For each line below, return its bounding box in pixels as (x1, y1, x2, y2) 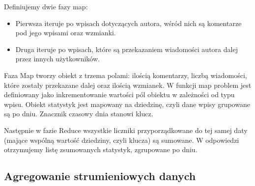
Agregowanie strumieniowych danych (4, 168, 196, 184)
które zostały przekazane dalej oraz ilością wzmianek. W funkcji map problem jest (4, 80, 252, 90)
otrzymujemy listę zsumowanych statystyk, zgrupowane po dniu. (4, 144, 198, 155)
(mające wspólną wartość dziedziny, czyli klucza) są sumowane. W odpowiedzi (4, 134, 239, 145)
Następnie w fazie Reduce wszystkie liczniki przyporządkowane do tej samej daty (4, 125, 248, 135)
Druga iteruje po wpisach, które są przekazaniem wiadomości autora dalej (15, 44, 238, 54)
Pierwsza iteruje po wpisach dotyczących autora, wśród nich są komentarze (15, 18, 242, 28)
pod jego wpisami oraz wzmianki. (15, 27, 116, 38)
